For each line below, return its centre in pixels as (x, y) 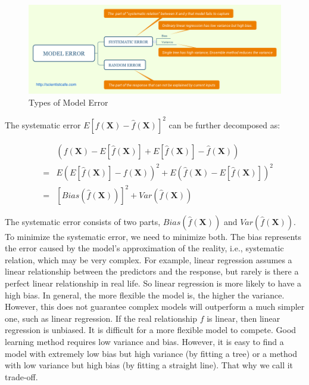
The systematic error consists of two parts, (83, 221)
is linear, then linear (244, 318)
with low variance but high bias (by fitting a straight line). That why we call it (149, 365)
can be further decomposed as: (224, 124)
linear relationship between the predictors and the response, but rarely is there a (152, 271)
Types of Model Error (68, 102)
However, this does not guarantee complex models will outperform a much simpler (155, 307)
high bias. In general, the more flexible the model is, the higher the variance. (145, 295)
